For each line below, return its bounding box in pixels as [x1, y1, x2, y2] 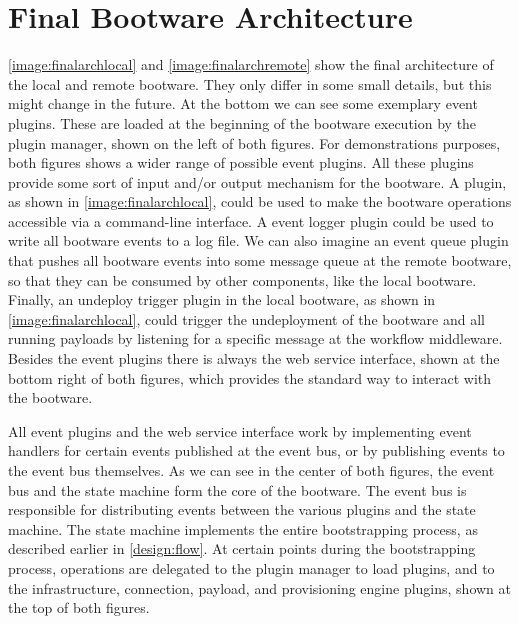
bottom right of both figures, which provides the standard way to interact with [8, 367, 492, 388]
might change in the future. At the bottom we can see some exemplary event [8, 93, 478, 114]
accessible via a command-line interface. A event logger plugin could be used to [8, 210, 494, 231]
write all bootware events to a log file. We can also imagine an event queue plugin [8, 230, 509, 251]
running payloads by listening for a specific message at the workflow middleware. [8, 328, 503, 349]
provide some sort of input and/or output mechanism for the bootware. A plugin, [8, 171, 507, 192]
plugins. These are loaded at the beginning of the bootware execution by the [8, 112, 477, 133]
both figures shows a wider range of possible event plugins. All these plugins [8, 152, 474, 173]
